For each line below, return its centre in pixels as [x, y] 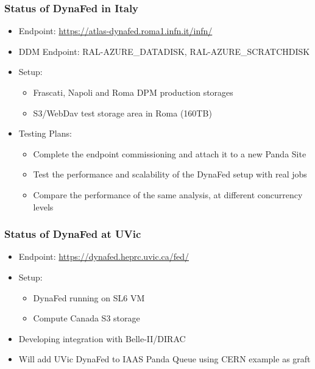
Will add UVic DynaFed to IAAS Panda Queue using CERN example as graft [165, 359]
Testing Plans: [45, 133]
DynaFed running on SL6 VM [89, 297]
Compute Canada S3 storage [87, 318]
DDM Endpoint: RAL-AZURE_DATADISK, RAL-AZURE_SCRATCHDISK [164, 51]
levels [43, 206]
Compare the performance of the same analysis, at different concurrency [168, 194]
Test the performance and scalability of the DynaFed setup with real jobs [170, 174]
